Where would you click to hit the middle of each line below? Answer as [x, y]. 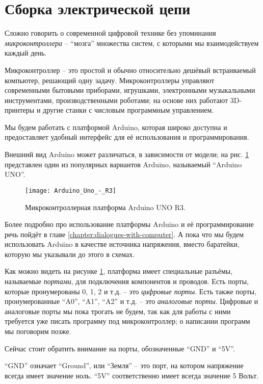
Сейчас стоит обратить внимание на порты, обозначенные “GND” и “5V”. [120, 348]
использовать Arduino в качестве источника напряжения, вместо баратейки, [122, 244]
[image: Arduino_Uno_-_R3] [71, 190]
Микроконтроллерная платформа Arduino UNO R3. [106, 207]
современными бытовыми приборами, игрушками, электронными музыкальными [130, 90]
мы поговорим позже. [38, 331]
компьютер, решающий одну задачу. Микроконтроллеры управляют [110, 80]
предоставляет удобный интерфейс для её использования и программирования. [127, 137]
